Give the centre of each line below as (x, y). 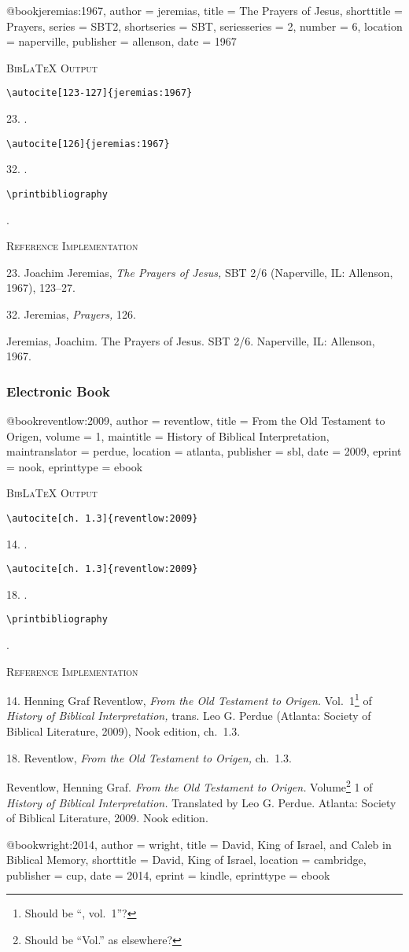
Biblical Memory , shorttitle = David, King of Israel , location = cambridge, (186, 860)
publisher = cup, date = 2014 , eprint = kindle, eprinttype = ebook (168, 875)
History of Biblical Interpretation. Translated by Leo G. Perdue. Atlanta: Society (201, 802)
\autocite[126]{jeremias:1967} (88, 144)
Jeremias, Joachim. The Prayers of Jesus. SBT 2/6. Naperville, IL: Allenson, (191, 340)
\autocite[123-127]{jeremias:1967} (99, 93)
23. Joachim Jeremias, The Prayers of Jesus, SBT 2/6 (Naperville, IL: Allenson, (200, 272)
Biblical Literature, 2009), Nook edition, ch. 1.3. (123, 731)
